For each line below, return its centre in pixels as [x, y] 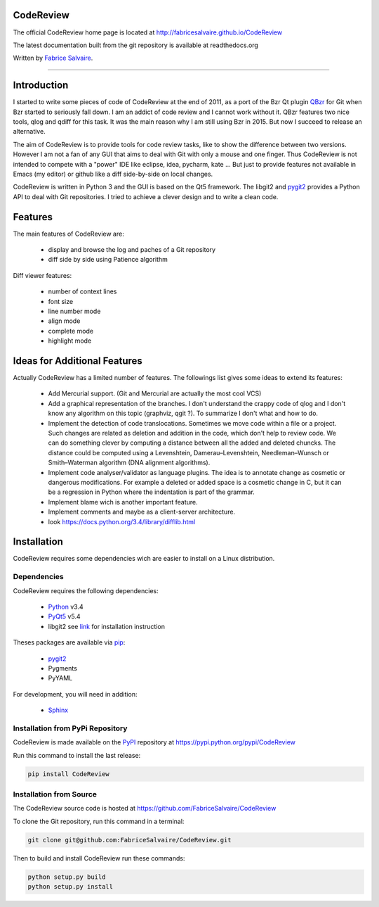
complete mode [71, 331]
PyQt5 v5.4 [64, 616]
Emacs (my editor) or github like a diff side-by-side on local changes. [113, 174]
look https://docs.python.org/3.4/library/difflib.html [122, 521]
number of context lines [82, 291]
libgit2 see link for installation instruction [106, 626]
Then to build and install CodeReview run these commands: [99, 858]
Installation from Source [55, 794]
